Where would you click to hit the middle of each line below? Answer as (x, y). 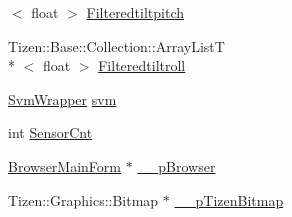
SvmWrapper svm (62, 98)
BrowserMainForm (64, 165)
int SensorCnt (50, 132)
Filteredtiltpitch (135, 12)
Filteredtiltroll (142, 65)
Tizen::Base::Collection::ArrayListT (116, 45)
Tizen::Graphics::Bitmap (83, 199)
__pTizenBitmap (229, 199)
